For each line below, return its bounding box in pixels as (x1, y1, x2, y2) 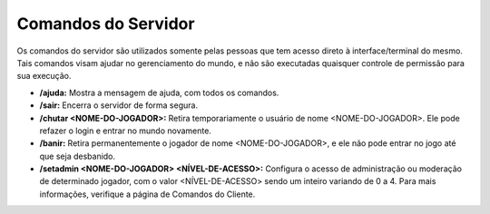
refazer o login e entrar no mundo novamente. (39, 125, 212, 136)
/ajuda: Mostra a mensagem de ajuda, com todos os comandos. (39, 87, 279, 98)
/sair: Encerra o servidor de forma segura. (39, 100, 199, 111)
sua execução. (16, 71, 72, 82)
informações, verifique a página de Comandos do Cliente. (39, 189, 256, 199)
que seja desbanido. (39, 151, 116, 161)
